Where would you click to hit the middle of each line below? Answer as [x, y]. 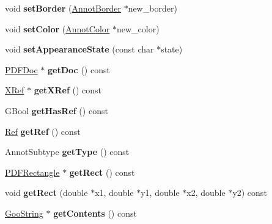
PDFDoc [21, 69]
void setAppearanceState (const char [79, 49]
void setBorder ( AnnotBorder [63, 8]
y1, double [160, 193]
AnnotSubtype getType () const [67, 152]
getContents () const [95, 213]
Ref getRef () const [43, 131]
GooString [24, 213]
